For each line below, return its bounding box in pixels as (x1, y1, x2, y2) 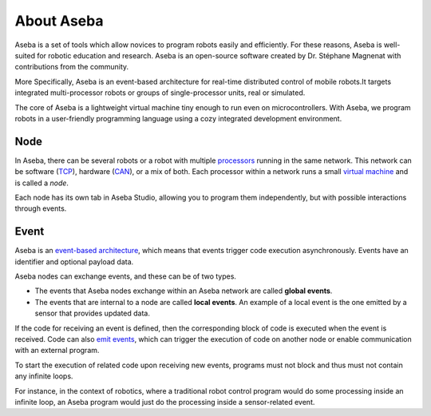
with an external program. (14, 346, 100, 355)
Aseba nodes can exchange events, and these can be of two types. (14, 271, 237, 281)
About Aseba (14, 12, 104, 30)
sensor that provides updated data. (34, 308, 151, 319)
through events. (14, 204, 67, 213)
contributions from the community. (14, 62, 129, 72)
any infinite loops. (14, 371, 73, 381)
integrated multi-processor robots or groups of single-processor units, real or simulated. (14, 88, 306, 97)
